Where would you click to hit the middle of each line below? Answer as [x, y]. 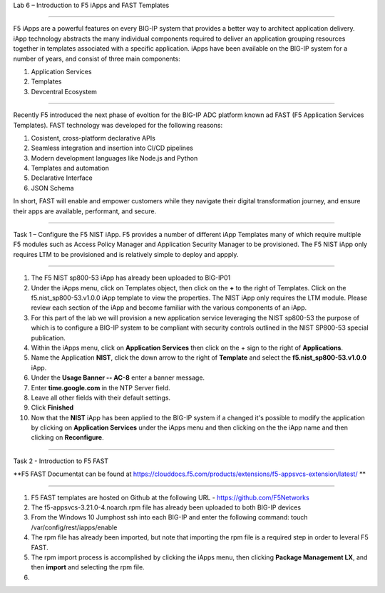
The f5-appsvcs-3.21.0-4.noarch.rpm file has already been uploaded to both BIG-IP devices [166, 507]
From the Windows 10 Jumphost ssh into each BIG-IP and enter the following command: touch [169, 517]
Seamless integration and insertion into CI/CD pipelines [112, 148]
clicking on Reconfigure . [67, 437]
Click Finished [52, 407]
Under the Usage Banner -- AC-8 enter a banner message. [118, 377]
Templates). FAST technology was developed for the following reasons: [118, 125]
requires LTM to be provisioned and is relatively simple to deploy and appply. [126, 254]
